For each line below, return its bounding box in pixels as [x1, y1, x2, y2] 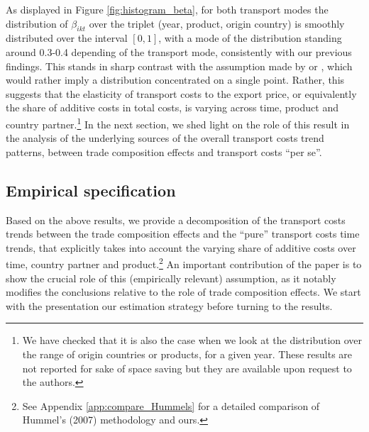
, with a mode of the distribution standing [158, 31, 342, 45]
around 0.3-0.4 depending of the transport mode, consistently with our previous [6, 44, 352, 59]
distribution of [6, 16, 68, 31]
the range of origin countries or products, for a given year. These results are [22, 347, 353, 361]
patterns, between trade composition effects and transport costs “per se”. [6, 144, 322, 159]
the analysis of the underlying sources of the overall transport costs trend [6, 131, 324, 145]
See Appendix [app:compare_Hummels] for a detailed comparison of [22, 398, 320, 413]
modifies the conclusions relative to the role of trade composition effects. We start [6, 284, 361, 299]
